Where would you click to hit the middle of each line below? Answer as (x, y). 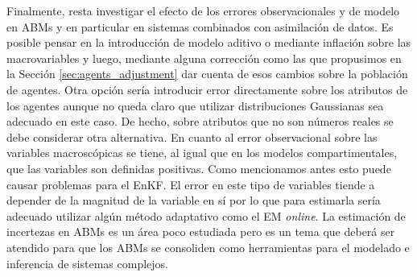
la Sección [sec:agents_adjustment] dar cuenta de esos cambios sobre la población (207, 74)
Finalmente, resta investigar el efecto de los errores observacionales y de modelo (203, 10)
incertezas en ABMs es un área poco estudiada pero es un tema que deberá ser (201, 232)
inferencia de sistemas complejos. (87, 263)
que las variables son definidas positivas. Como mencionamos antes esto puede (199, 168)
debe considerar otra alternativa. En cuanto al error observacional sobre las (192, 136)
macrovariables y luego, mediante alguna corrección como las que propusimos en (204, 58)
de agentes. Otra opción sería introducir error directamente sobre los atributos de (207, 89)
